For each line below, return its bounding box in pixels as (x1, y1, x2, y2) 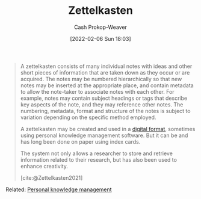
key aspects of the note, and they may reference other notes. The (20, 100, 184, 108)
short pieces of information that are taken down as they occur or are (20, 69, 190, 76)
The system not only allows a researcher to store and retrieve (20, 150, 173, 157)
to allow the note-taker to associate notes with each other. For (20, 88, 175, 95)
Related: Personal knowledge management (5, 186, 112, 193)
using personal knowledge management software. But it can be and (20, 132, 188, 139)
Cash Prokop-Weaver (73, 23, 128, 31)
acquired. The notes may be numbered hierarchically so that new (20, 75, 182, 82)
